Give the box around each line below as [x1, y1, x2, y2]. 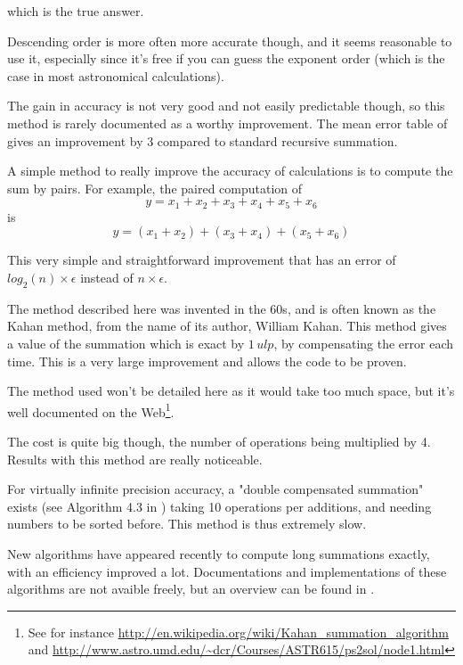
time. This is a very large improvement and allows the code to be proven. [7, 351, 407, 370]
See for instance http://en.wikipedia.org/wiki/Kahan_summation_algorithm [28, 622, 449, 641]
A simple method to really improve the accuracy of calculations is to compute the [7, 161, 453, 180]
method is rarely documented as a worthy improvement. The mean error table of [7, 113, 448, 132]
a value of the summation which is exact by [7, 333, 245, 352]
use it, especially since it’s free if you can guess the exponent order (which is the [7, 49, 445, 68]
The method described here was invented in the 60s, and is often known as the [7, 299, 436, 317]
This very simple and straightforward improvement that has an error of [7, 250, 396, 269]
